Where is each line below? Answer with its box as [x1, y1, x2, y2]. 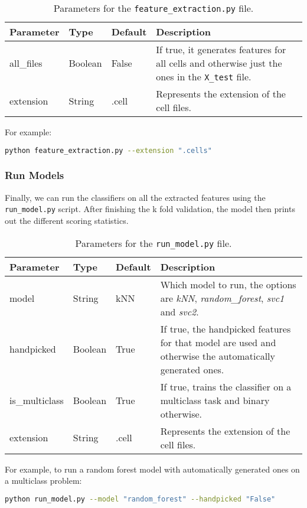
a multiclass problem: [5, 474, 82, 487]
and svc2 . [160, 304, 199, 318]
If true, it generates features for [156, 43, 286, 56]
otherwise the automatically [160, 349, 275, 363]
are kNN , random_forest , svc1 [160, 291, 285, 305]
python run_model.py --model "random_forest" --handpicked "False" [5, 494, 276, 503]
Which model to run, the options [160, 277, 296, 291]
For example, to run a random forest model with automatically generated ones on [5, 463, 300, 475]
